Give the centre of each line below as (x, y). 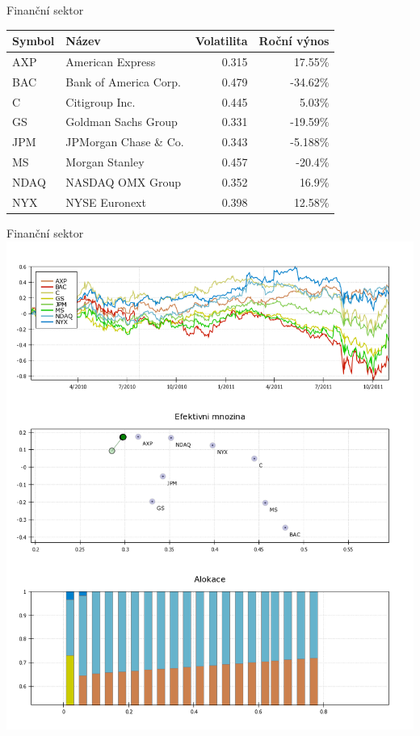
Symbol (34, 41)
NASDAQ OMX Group (124, 182)
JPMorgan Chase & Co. (125, 142)
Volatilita (221, 41)
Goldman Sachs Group (122, 122)
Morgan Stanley (105, 162)
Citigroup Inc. (101, 101)
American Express (111, 61)
